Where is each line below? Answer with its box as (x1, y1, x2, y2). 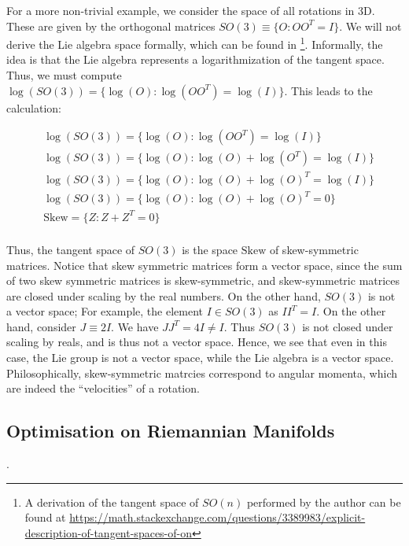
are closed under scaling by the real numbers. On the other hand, (6, 287, 321, 304)
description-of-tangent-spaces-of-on (24, 524, 193, 540)
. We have (111, 318, 159, 334)
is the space (182, 241, 238, 257)
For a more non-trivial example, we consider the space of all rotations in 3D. (6, 2, 375, 18)
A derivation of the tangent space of (24, 493, 199, 510)
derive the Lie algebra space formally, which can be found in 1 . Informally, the (6, 34, 383, 52)
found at (24, 509, 66, 526)
